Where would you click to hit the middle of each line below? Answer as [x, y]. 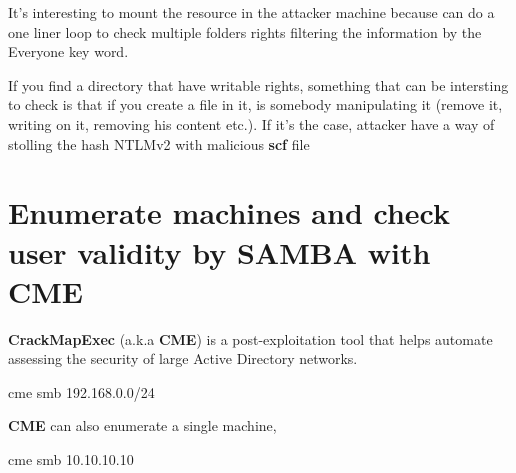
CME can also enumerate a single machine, [142, 425]
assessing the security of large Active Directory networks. [183, 358]
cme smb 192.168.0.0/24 [81, 391]
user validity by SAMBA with [219, 251]
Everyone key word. [68, 51]
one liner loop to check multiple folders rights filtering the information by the [245, 31]
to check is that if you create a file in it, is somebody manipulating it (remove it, [255, 104]
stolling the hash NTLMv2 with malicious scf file [159, 143]
